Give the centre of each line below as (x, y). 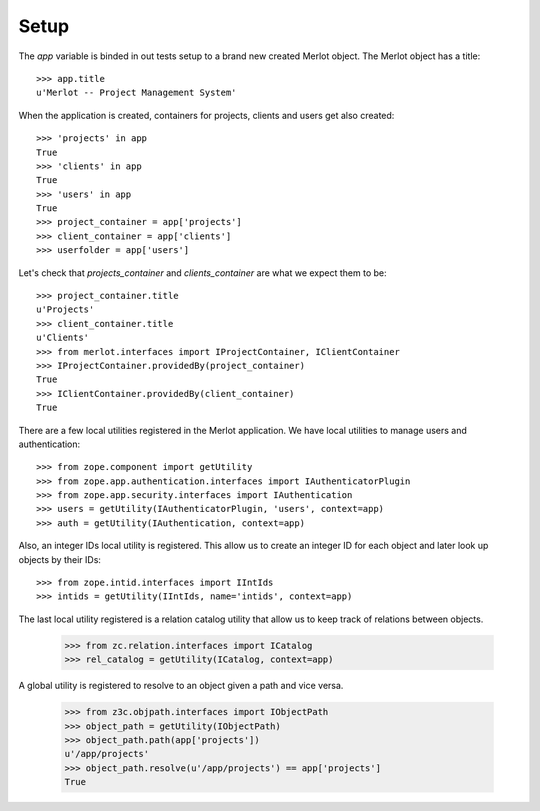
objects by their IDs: (60, 559)
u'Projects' (65, 309)
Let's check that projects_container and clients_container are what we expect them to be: (202, 272)
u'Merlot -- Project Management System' (136, 93)
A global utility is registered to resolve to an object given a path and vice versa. (181, 686)
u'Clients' (63, 338)
